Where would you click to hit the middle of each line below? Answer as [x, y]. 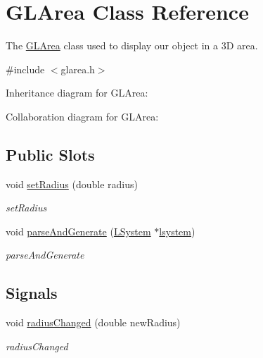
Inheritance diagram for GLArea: [77, 93]
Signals [32, 293]
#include [25, 69]
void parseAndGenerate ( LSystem [78, 231]
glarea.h [78, 69]
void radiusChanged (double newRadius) [93, 322]
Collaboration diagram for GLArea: [82, 116]
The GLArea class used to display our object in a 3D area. [132, 45]
